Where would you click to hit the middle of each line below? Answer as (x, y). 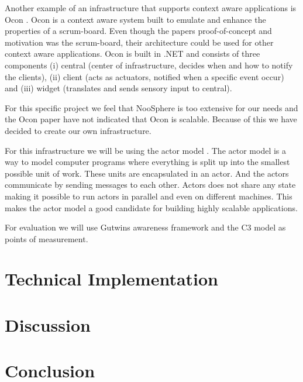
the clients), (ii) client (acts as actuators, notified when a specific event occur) (144, 76)
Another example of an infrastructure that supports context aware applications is (151, 8)
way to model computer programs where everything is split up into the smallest (147, 162)
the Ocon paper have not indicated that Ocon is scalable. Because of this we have (151, 119)
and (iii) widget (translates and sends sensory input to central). (118, 88)
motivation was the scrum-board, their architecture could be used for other (139, 42)
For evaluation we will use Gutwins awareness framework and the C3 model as (145, 227)
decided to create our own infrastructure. (78, 130)
